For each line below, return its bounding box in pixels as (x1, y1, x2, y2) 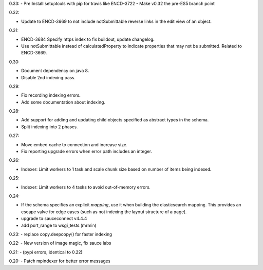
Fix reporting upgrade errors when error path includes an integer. (21, 149, 152, 154)
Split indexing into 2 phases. (21, 124, 78, 130)
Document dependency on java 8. (21, 68, 89, 74)
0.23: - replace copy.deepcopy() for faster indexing (9, 231, 112, 237)
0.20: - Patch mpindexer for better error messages (9, 258, 111, 264)
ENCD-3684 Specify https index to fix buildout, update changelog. (21, 36, 155, 42)
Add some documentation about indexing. (21, 99, 106, 105)
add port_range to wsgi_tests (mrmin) (21, 222, 97, 228)
